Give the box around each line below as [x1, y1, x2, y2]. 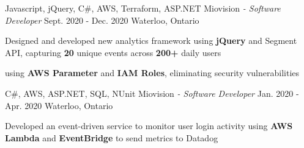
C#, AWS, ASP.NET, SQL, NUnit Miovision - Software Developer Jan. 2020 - [5, 86, 299, 99]
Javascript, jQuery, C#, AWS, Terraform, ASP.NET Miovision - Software [5, 2, 281, 14]
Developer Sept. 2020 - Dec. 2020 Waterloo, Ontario [5, 13, 199, 26]
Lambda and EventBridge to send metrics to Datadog [5, 131, 218, 144]
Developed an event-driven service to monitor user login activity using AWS [5, 119, 293, 132]
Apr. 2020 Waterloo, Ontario [5, 99, 113, 111]
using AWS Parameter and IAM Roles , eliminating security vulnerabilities [5, 66, 300, 79]
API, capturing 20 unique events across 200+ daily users [5, 46, 221, 58]
